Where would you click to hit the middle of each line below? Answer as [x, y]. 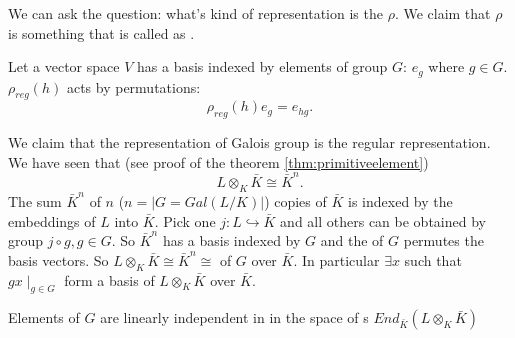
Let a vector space [64, 66]
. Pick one [185, 220]
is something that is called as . [101, 32]
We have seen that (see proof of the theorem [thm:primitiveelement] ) [218, 161]
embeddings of [52, 220]
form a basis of [109, 279]
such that [433, 259]
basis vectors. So [58, 259]
